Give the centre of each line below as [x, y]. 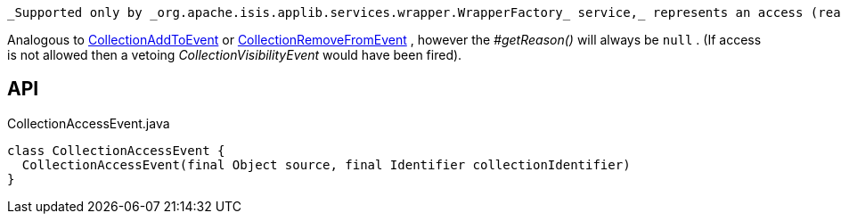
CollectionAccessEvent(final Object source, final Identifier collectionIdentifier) [326, 164]
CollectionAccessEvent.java [89, 123]
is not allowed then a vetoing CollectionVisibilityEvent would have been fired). [235, 55]
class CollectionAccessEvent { [116, 150]
